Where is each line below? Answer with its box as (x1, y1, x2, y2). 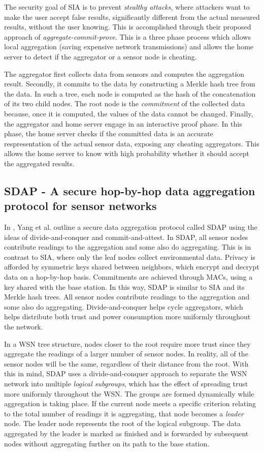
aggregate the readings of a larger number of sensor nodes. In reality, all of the (4, 348, 248, 359)
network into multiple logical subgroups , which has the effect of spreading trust (4, 378, 248, 388)
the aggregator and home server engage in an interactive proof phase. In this (4, 118, 242, 129)
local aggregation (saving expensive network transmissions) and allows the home (4, 41, 254, 52)
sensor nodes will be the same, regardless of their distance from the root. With (4, 358, 249, 369)
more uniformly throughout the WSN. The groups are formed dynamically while (4, 388, 254, 399)
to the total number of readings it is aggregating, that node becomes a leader (4, 408, 244, 418)
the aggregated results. (4, 158, 75, 168)
